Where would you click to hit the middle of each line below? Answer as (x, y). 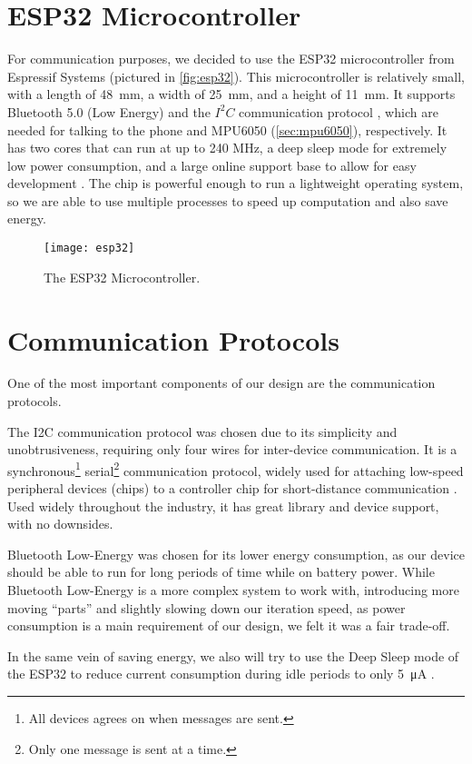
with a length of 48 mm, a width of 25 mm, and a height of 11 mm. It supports (231, 94)
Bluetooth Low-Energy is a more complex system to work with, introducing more (233, 590)
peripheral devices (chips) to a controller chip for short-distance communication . (232, 488)
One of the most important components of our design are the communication (221, 383)
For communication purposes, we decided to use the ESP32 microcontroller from (231, 59)
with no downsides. (60, 524)
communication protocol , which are (339, 111)
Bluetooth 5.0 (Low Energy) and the (109, 111)
